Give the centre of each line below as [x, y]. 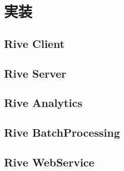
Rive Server [35, 73]
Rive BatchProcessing [62, 132]
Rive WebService [49, 162]
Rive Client [35, 43]
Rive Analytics [43, 103]
